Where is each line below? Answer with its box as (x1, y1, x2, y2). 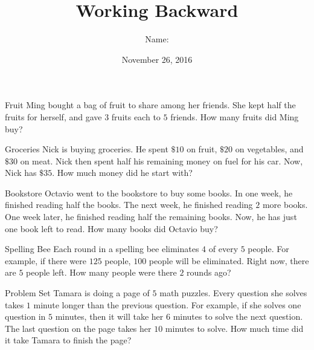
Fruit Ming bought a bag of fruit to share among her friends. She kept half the (5, 99, 296, 111)
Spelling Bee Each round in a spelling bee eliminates (5, 242, 199, 255)
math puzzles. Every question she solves (159, 287, 307, 299)
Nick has (5, 166, 37, 179)
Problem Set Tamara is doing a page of (5, 287, 150, 299)
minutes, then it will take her (55, 310, 164, 323)
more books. (262, 198, 308, 211)
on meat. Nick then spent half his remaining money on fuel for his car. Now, (20, 154, 303, 167)
